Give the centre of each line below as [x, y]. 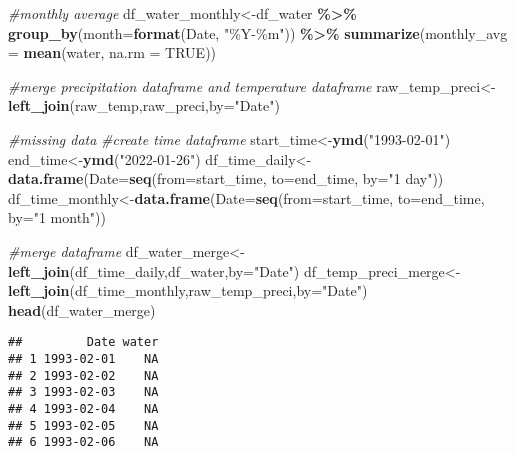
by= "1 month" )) [57, 217]
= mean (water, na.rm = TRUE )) [112, 52]
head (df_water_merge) [82, 309]
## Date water [83, 342]
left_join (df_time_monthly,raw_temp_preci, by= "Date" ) [188, 290]
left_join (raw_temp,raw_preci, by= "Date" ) [144, 105]
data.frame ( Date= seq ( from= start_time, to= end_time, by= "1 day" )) [226, 178]
